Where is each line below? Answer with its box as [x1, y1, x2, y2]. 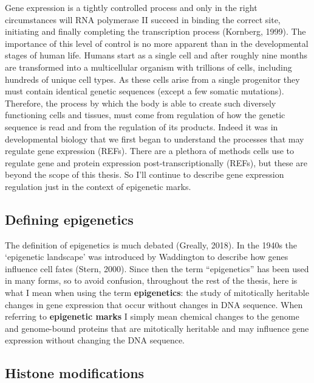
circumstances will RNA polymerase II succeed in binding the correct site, [5, 13, 281, 26]
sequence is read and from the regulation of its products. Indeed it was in [5, 120, 278, 133]
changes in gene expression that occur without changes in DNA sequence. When [5, 298, 303, 311]
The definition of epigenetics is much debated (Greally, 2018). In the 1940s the [5, 238, 298, 251]
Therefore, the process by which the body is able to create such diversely [5, 96, 276, 109]
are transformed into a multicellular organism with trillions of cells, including [5, 60, 292, 73]
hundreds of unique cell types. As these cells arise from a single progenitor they [5, 72, 300, 85]
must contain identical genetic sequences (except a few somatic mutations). [5, 85, 284, 97]
